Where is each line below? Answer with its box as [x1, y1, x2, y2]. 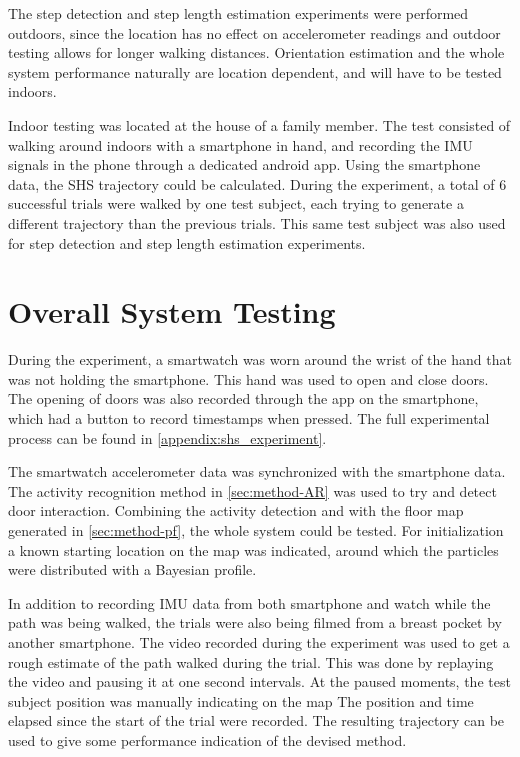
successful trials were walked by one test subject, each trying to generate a [8, 193, 464, 214]
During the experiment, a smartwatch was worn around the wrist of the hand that [8, 349, 512, 370]
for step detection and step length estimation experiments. [8, 232, 366, 253]
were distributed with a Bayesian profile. [8, 559, 257, 580]
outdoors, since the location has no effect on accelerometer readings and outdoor [8, 22, 501, 43]
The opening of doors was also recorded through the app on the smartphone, [8, 388, 479, 409]
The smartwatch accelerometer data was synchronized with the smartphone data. [8, 461, 506, 482]
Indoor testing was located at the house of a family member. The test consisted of [8, 114, 511, 135]
